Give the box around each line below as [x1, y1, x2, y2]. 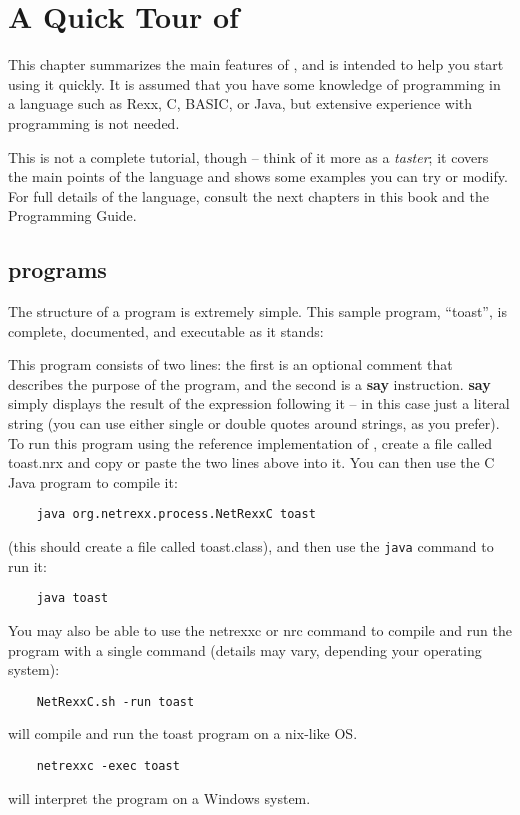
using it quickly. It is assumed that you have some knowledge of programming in [8, 73, 501, 94]
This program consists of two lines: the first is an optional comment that [8, 354, 453, 375]
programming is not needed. [8, 112, 180, 133]
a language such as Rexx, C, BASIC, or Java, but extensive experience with [8, 93, 473, 114]
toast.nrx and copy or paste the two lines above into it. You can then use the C [8, 452, 495, 473]
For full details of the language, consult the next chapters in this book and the [8, 185, 489, 206]
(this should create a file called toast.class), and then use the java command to [8, 536, 494, 557]
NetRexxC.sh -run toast [36, 694, 195, 709]
